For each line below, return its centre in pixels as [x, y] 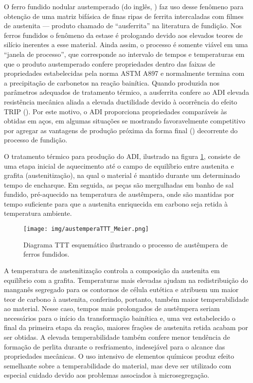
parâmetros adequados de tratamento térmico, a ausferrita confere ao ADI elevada [126, 92]
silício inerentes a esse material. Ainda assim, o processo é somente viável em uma [126, 44]
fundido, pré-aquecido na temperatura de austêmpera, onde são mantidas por [119, 194]
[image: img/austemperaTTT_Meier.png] [86, 229]
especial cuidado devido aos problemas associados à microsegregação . [107, 375]
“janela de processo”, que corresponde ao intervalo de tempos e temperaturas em [124, 54]
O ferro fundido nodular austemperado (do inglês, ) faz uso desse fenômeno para [124, 6]
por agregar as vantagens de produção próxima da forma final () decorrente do [121, 130]
